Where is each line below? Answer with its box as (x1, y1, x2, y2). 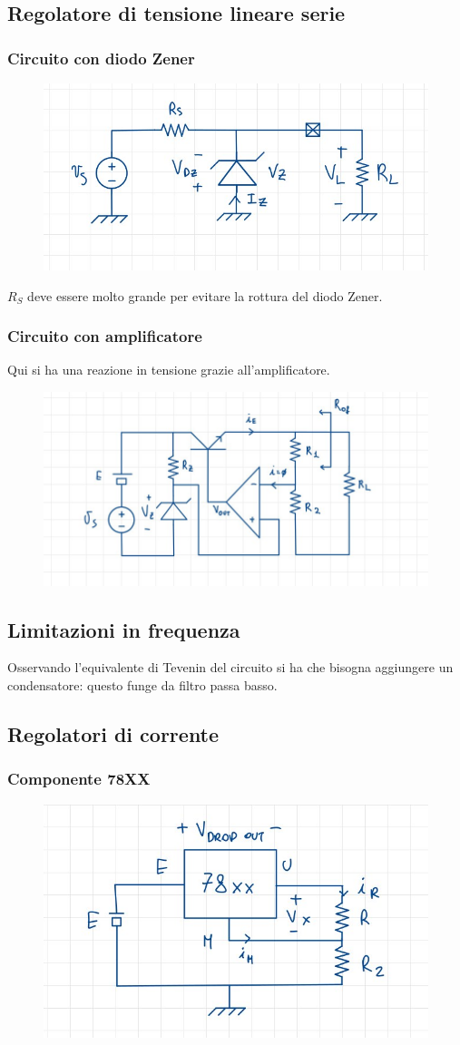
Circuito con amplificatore (7, 325, 202, 347)
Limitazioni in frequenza (7, 615, 240, 643)
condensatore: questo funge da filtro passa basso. (7, 675, 278, 694)
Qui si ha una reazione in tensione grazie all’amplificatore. (7, 360, 330, 379)
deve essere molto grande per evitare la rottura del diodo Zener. (27, 286, 383, 305)
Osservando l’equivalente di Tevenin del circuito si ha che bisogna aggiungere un (7, 658, 454, 677)
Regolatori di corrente (7, 719, 220, 747)
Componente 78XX (7, 767, 151, 790)
